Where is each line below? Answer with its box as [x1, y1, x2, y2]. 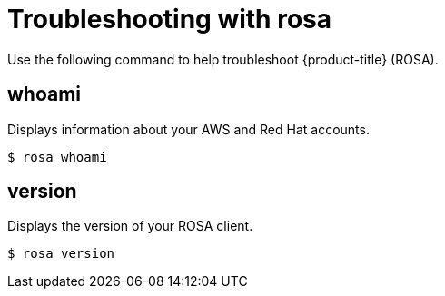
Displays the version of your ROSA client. [7, 218, 253, 234]
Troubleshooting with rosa [7, 4, 331, 35]
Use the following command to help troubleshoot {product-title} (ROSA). [7, 51, 439, 67]
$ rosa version [7, 246, 115, 261]
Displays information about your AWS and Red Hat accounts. [7, 121, 370, 137]
